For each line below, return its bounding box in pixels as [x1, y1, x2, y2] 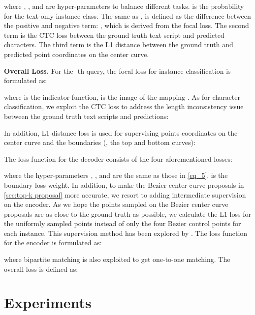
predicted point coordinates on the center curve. [4, 49, 149, 59]
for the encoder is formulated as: [4, 237, 102, 248]
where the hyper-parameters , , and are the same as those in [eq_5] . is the [4, 170, 228, 180]
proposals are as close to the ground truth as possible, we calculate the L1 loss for [4, 208, 251, 219]
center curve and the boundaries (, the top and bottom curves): [4, 137, 195, 147]
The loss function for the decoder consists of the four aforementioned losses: [4, 153, 232, 164]
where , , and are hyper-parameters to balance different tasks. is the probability [4, 1, 244, 11]
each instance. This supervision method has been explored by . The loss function [4, 228, 248, 238]
